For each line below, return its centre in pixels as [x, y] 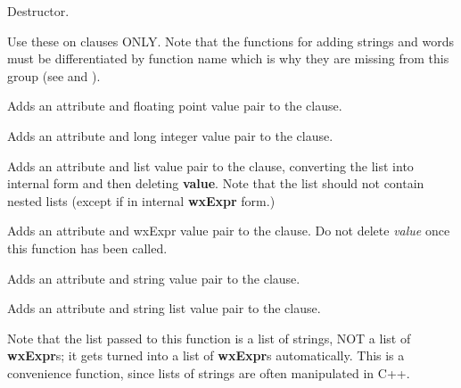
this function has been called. [87, 248]
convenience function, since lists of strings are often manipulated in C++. [209, 372]
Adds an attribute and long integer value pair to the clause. [170, 135]
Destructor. [38, 11]
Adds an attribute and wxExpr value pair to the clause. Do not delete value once [229, 231]
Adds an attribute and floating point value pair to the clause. [175, 106]
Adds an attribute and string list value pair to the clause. [164, 308]
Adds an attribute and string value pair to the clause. [154, 278]
